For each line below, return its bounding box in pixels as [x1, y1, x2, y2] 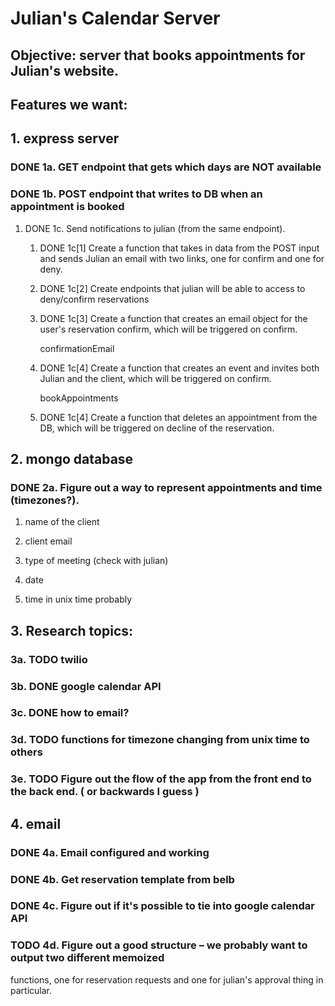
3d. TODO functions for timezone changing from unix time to [10, 733, 310, 747]
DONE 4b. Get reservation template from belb [10, 872, 235, 886]
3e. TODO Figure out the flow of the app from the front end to [10, 772, 312, 786]
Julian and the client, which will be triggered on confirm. [39, 372, 272, 384]
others [10, 745, 43, 759]
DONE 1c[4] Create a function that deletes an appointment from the [39, 411, 318, 423]
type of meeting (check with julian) [24, 555, 169, 567]
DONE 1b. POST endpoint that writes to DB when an [10, 187, 263, 201]
